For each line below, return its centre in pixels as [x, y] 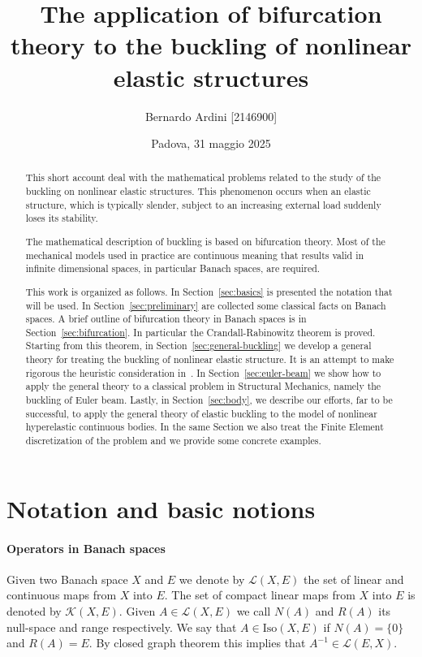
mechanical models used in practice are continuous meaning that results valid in [195, 255]
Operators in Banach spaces [86, 548]
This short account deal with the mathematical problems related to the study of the [203, 177]
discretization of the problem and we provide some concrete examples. [173, 441]
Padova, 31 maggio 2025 [211, 143]
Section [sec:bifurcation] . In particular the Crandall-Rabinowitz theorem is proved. [200, 332]
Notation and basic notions [161, 508]
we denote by [212, 579]
